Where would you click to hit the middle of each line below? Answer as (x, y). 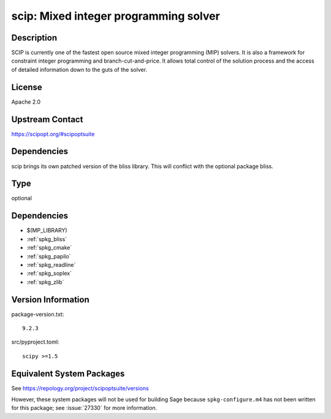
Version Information (50, 300)
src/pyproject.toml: (35, 342)
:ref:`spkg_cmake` (49, 248)
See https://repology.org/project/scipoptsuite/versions (80, 388)
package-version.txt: (38, 314)
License (27, 87)
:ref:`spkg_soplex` (49, 274)
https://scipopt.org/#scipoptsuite (53, 134)
